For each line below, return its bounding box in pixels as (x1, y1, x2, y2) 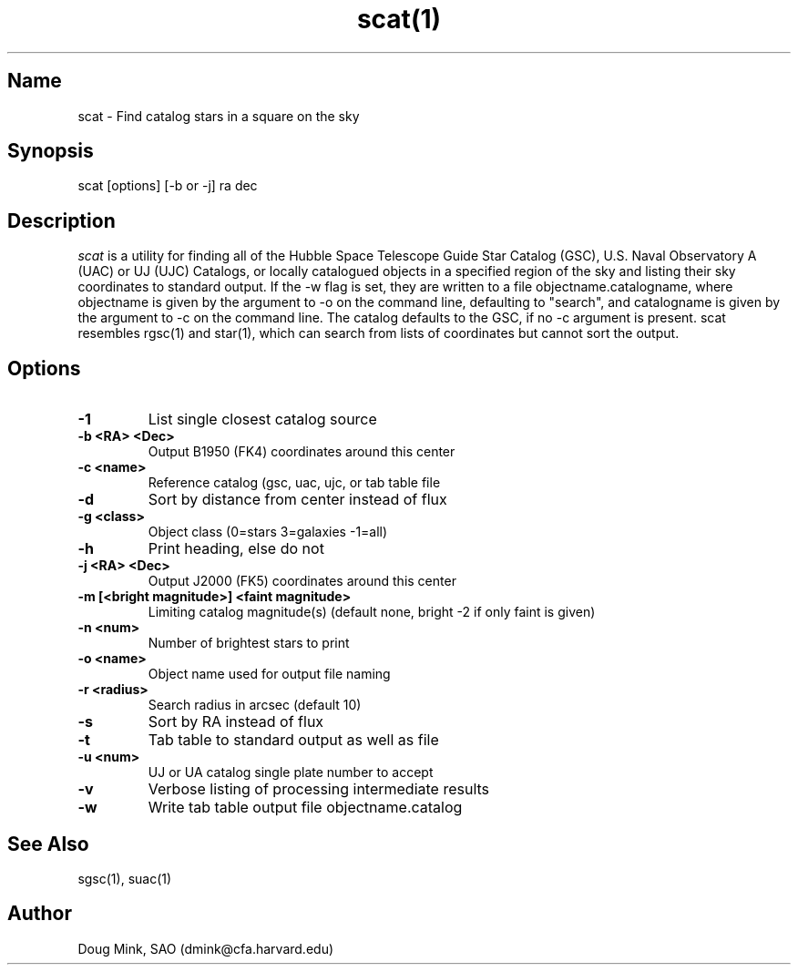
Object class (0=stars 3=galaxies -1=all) (148, 524, 388, 540)
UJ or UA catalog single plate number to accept (148, 764, 434, 781)
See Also (7, 832, 89, 855)
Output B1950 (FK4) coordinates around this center (148, 444, 455, 460)
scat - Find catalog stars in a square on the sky (77, 107, 360, 124)
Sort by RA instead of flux (148, 712, 324, 732)
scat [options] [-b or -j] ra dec (77, 178, 258, 194)
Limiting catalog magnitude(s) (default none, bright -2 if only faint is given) (148, 604, 596, 620)
